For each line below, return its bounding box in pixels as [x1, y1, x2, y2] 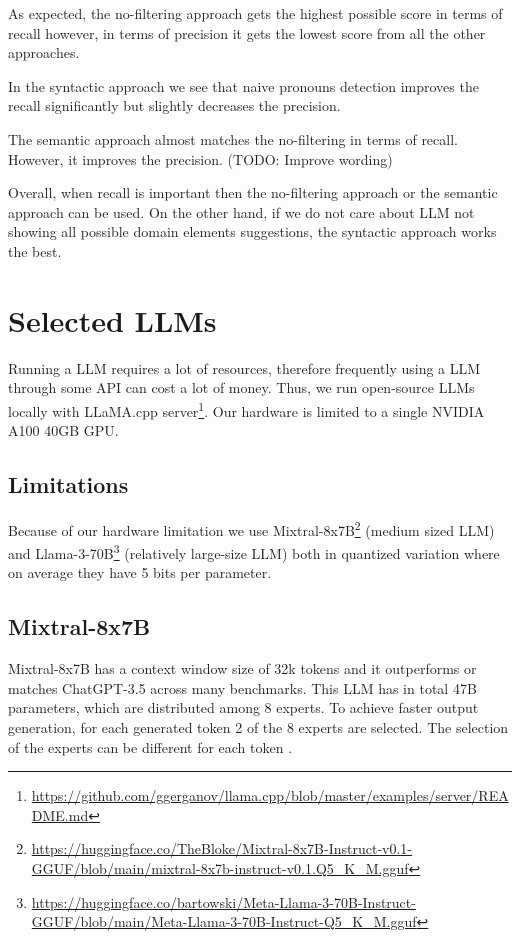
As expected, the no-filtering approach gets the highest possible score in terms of [8, 3, 503, 23]
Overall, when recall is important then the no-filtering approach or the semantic [8, 182, 498, 203]
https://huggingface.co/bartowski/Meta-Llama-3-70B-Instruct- [31, 891, 416, 912]
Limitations [8, 469, 129, 500]
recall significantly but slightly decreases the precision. [8, 95, 341, 116]
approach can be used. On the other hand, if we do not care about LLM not [8, 201, 475, 222]
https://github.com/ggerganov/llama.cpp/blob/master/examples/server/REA [31, 785, 509, 806]
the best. [8, 240, 62, 261]
